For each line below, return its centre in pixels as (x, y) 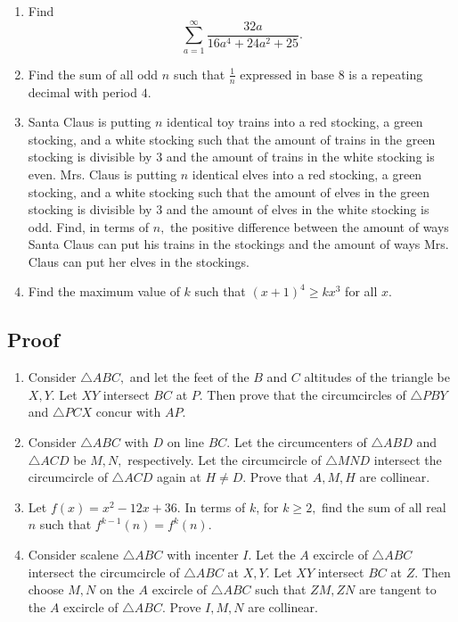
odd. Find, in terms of (89, 226)
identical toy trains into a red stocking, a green (294, 122)
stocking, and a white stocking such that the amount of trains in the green (232, 139)
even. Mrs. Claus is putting (102, 174)
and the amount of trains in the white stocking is (300, 157)
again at (179, 477)
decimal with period (82, 91)
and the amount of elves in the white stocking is (298, 209)
